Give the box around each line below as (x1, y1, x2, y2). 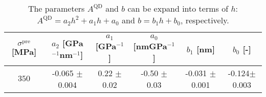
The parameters (28, 3, 85, 14)
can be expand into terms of (127, 3, 229, 14)
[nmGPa (133, 40, 167, 52)
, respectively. (180, 14, 229, 26)
